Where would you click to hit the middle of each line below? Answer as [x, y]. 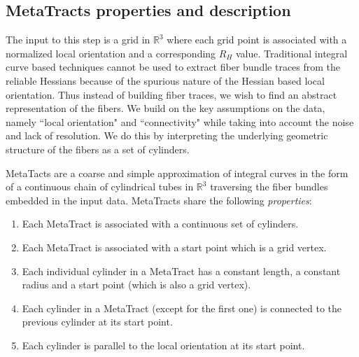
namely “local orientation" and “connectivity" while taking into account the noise [180, 121]
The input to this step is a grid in [78, 40]
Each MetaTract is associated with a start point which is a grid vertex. [174, 247]
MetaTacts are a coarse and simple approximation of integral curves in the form [177, 173]
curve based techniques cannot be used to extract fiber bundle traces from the [173, 67]
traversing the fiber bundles [269, 187]
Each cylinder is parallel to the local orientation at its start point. [163, 345]
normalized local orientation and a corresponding [111, 53]
